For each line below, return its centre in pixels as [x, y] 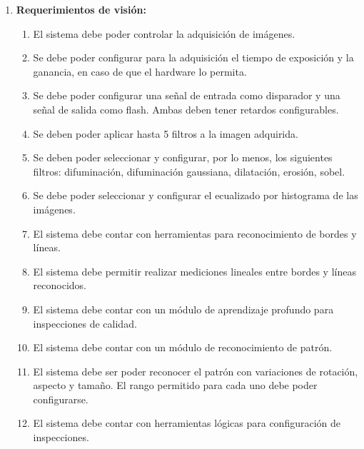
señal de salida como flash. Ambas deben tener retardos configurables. [186, 109]
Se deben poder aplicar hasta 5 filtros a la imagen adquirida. [166, 133]
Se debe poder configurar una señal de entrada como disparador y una [187, 95]
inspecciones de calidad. [85, 323]
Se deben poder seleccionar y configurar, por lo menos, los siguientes [183, 157]
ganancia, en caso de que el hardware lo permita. [140, 71]
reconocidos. [60, 285]
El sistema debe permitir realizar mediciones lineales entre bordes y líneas [194, 271]
